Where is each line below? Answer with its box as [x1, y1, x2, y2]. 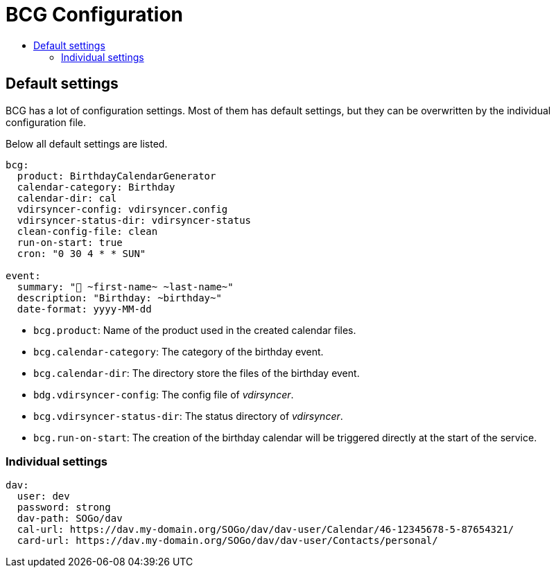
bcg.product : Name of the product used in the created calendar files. [33, 324, 356, 336]
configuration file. [6, 116, 86, 128]
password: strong [17, 502, 111, 513]
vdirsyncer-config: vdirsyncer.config [17, 203, 228, 215]
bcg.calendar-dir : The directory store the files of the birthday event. [33, 367, 360, 379]
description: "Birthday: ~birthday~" [17, 292, 222, 303]
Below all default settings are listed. [6, 137, 168, 150]
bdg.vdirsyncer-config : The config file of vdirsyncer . [33, 388, 294, 400]
